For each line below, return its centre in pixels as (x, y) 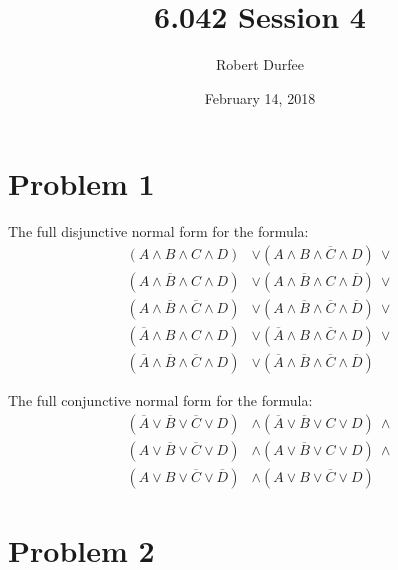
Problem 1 (81, 183)
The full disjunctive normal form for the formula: (158, 231)
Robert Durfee (260, 64)
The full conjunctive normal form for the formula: (160, 400)
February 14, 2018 (260, 97)
